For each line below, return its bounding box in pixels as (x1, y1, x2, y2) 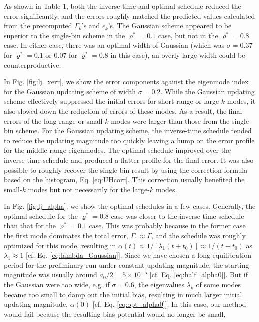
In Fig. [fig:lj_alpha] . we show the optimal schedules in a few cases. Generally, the (4, 201, 256, 211)
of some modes (196, 279, 241, 290)
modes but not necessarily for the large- (28, 184, 150, 194)
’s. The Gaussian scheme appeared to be (108, 20, 232, 31)
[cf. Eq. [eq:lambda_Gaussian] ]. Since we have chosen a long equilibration (26, 250, 252, 260)
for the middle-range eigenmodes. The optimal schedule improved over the (4, 145, 231, 155)
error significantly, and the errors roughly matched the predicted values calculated (4, 10, 255, 21)
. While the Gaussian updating (160, 86, 255, 96)
